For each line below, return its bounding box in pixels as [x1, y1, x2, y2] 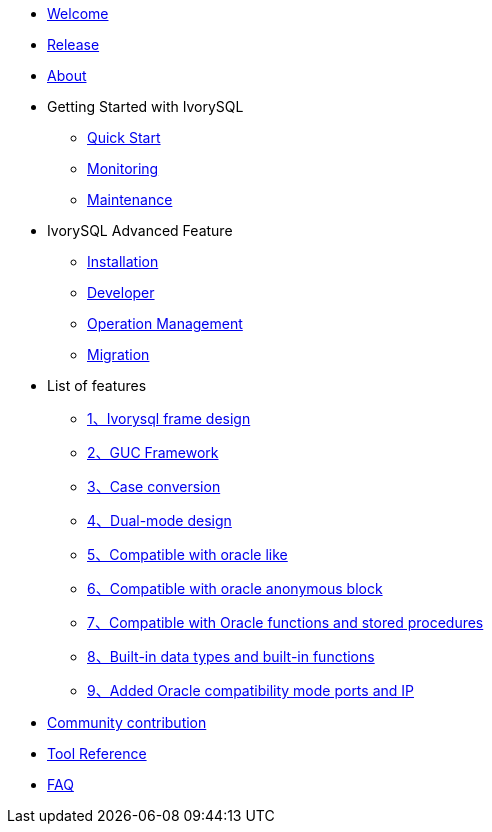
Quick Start [87, 129, 161, 146]
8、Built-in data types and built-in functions [87, 648, 375, 665]
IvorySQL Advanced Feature [47, 222, 233, 239]
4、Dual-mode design [87, 512, 232, 529]
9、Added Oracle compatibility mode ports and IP [87, 682, 414, 699]
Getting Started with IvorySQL [47, 98, 244, 115]
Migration [87, 346, 150, 363]
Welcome [47, 5, 109, 22]
